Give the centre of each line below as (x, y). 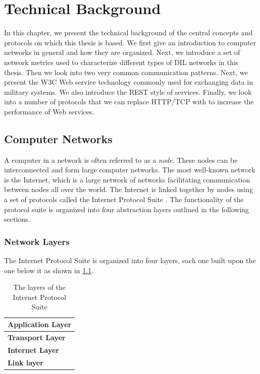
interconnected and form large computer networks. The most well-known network (130, 170)
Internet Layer (33, 350)
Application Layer (40, 324)
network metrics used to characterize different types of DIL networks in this (121, 62)
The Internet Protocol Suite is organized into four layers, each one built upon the (130, 260)
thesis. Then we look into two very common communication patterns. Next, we (126, 72)
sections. (17, 219)
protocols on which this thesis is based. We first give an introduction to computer (130, 42)
